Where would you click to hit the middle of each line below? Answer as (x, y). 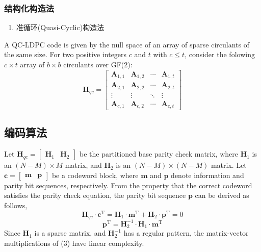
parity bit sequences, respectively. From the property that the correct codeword (128, 185)
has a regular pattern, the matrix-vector (186, 233)
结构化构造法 (29, 8)
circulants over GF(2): (98, 64)
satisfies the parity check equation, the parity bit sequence (95, 195)
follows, (16, 205)
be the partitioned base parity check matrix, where (159, 154)
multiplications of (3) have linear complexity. (74, 243)
